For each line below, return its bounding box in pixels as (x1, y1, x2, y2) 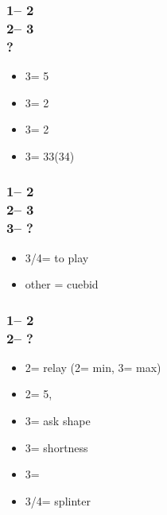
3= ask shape (25, 412, 91, 429)
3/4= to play (25, 249, 89, 265)
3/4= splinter (25, 492, 91, 509)
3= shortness (25, 439, 88, 455)
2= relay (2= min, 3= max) (25, 358, 161, 375)
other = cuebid (25, 276, 99, 292)
